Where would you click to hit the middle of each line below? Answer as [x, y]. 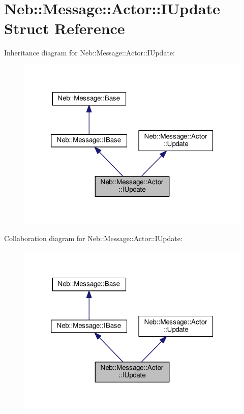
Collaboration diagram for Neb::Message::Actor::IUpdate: [93, 238]
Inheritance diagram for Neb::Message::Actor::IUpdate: [89, 53]
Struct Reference [65, 28]
